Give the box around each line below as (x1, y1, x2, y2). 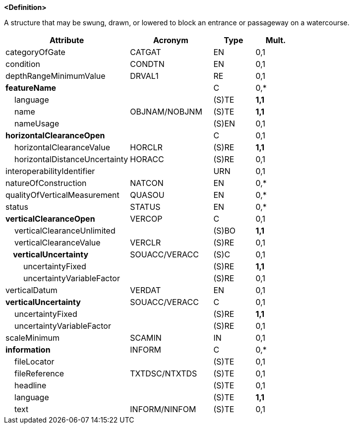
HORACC (130, 154, 164, 164)
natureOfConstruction (5, 178, 87, 188)
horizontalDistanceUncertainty (14, 154, 128, 164)
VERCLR (130, 238, 161, 247)
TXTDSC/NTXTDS (130, 368, 197, 378)
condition (5, 59, 41, 69)
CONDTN (130, 59, 165, 69)
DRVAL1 (130, 71, 159, 81)
